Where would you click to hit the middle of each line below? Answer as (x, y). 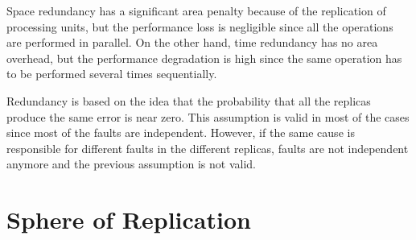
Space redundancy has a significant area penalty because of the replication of (196, 10)
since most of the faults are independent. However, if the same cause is (181, 132)
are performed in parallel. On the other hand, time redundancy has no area (192, 42)
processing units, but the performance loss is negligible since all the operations (200, 26)
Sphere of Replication (129, 219)
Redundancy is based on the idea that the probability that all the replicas (189, 100)
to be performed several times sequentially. (112, 74)
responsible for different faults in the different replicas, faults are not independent (208, 148)
